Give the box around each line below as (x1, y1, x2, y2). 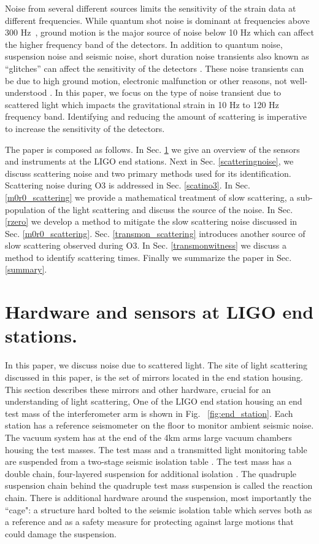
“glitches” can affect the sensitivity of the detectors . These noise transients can (5, 61, 304, 74)
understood (5, 86, 47, 99)
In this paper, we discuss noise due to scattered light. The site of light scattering (5, 359, 308, 371)
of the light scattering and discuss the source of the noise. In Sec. (48, 203, 293, 216)
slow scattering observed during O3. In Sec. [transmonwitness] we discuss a (5, 239, 286, 252)
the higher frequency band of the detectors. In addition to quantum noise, (5, 37, 283, 50)
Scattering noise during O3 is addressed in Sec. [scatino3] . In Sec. (5, 179, 250, 192)
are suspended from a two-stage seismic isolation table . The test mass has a (5, 455, 292, 468)
